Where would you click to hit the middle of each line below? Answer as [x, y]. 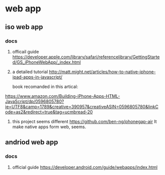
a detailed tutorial [30, 72]
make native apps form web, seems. [49, 127]
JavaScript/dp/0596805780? [35, 101]
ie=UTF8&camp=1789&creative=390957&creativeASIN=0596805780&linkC [82, 106]
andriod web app [32, 142]
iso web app [24, 27]
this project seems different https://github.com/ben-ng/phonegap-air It [84, 121]
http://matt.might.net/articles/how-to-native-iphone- [102, 72]
